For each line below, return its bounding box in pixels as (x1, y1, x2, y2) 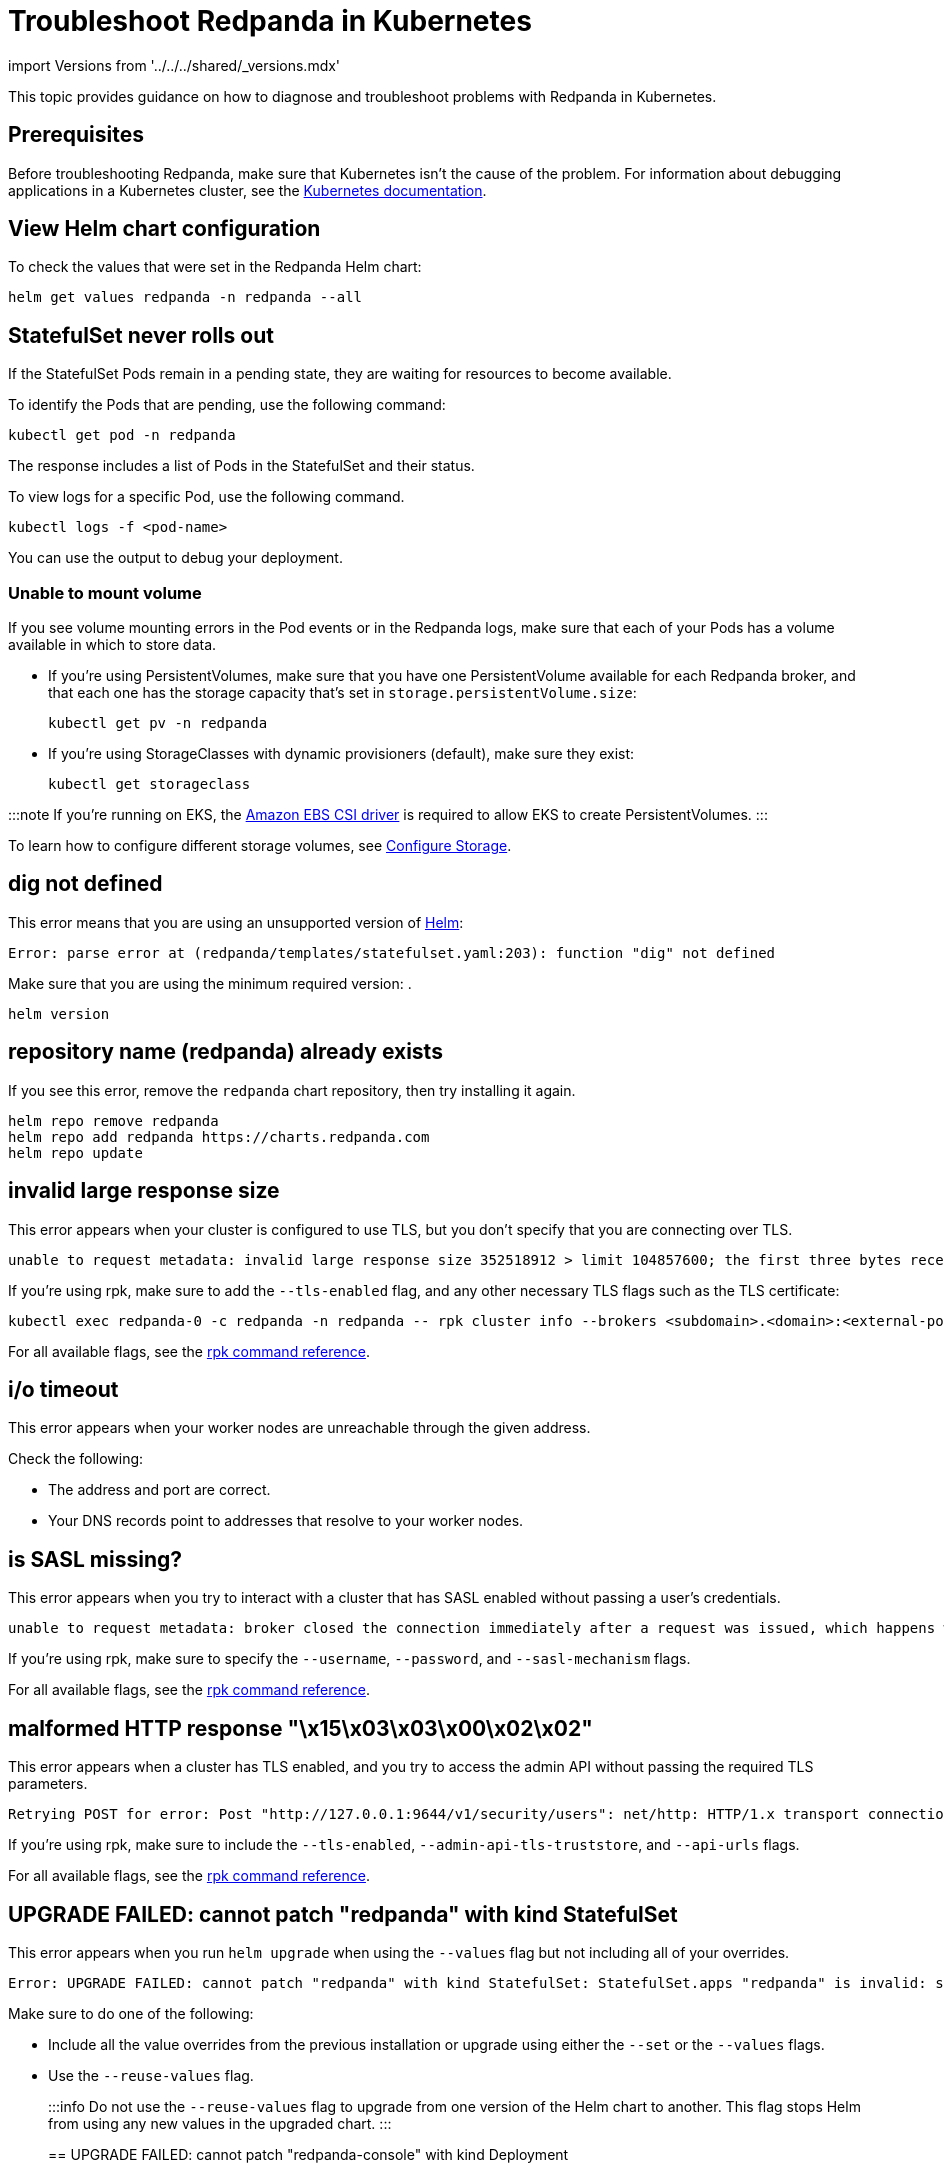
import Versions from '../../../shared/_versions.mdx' (8, 56, 341, 74)
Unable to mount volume (8, 582, 202, 603)
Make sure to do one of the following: (8, 2004, 254, 2022)
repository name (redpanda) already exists (8, 1039, 443, 1065)
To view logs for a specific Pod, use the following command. (8, 488, 405, 506)
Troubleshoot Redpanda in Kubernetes (8, 4, 532, 38)
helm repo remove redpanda (8, 1112, 219, 1129)
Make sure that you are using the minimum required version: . (8, 974, 412, 992)
